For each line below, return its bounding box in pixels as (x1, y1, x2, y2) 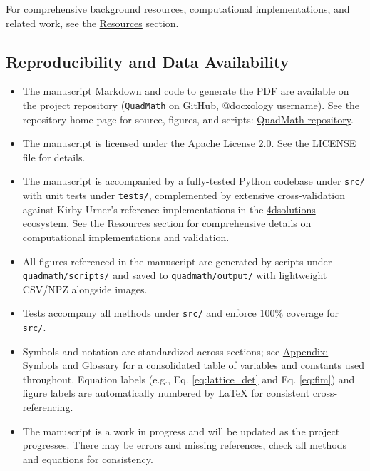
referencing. (22, 400, 73, 415)
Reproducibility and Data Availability (6, 50, 289, 72)
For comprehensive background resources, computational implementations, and (6, 1, 350, 16)
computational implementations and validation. (22, 229, 230, 244)
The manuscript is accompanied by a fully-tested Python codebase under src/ (22, 173, 365, 188)
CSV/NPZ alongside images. (22, 281, 148, 296)
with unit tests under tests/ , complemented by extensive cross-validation (22, 188, 345, 203)
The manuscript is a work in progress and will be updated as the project (22, 423, 340, 438)
